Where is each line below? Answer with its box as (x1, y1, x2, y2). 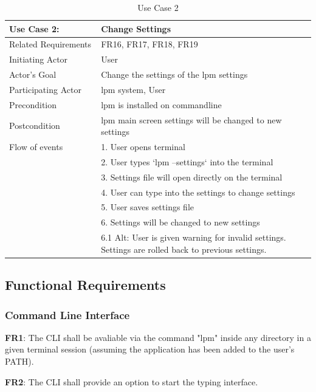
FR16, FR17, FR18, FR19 (101, 38, 198, 50)
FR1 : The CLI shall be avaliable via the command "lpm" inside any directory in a (5, 331, 311, 343)
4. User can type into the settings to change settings (101, 185, 295, 198)
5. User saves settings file (101, 201, 194, 213)
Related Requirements (9, 38, 92, 50)
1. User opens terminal (101, 140, 185, 153)
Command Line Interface (5, 307, 130, 322)
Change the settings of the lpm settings (101, 68, 248, 81)
